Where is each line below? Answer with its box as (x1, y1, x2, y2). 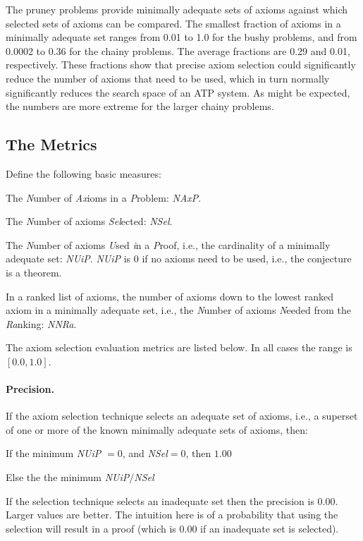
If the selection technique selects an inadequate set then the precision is (6, 493, 314, 508)
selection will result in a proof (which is (6, 521, 176, 535)
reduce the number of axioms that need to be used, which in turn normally (6, 71, 330, 85)
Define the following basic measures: (6, 166, 161, 181)
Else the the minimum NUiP (6, 470, 130, 485)
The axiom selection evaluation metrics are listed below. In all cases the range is (6, 340, 352, 355)
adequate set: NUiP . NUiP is (6, 251, 131, 266)
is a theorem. (6, 265, 62, 279)
